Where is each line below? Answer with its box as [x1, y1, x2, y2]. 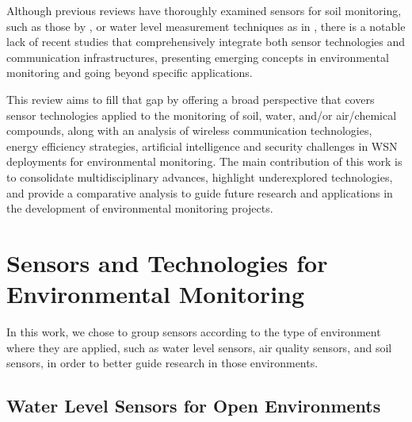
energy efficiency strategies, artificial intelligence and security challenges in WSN [6, 137, 398, 154]
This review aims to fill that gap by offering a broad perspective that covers [6, 90, 375, 107]
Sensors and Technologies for [6, 246, 328, 278]
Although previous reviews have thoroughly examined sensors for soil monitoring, [6, 2, 402, 18]
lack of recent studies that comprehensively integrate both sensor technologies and [6, 33, 406, 50]
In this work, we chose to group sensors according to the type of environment [6, 324, 381, 340]
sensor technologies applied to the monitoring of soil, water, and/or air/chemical [6, 106, 397, 123]
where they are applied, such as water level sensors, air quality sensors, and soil [6, 339, 392, 355]
